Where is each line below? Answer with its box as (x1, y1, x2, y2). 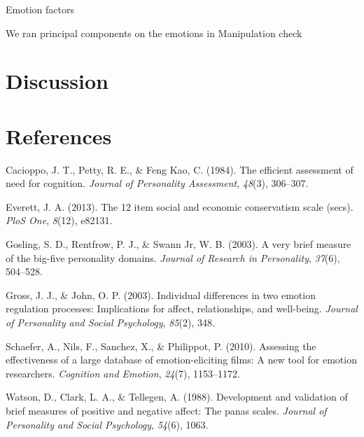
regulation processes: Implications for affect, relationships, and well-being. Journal (6, 301, 358, 316)
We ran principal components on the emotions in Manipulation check (6, 25, 302, 40)
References (6, 121, 112, 150)
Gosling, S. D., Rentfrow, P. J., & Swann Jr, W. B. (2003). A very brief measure (6, 237, 351, 251)
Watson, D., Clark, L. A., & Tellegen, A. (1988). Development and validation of (6, 389, 348, 404)
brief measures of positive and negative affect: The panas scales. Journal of (6, 403, 327, 417)
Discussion (6, 67, 108, 95)
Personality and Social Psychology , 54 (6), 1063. (6, 417, 209, 431)
